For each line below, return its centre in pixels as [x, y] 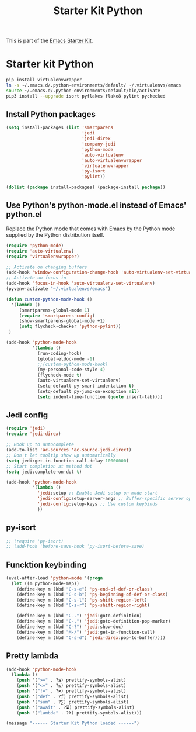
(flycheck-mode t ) [60, 375]
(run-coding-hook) [60, 353]
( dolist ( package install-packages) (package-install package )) [86, 187]
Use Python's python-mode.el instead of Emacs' [96, 206]
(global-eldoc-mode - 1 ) [66, 359]
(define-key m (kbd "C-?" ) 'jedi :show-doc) [70, 627]
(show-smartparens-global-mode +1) [62, 321]
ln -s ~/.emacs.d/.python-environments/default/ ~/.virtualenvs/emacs [94, 85]
